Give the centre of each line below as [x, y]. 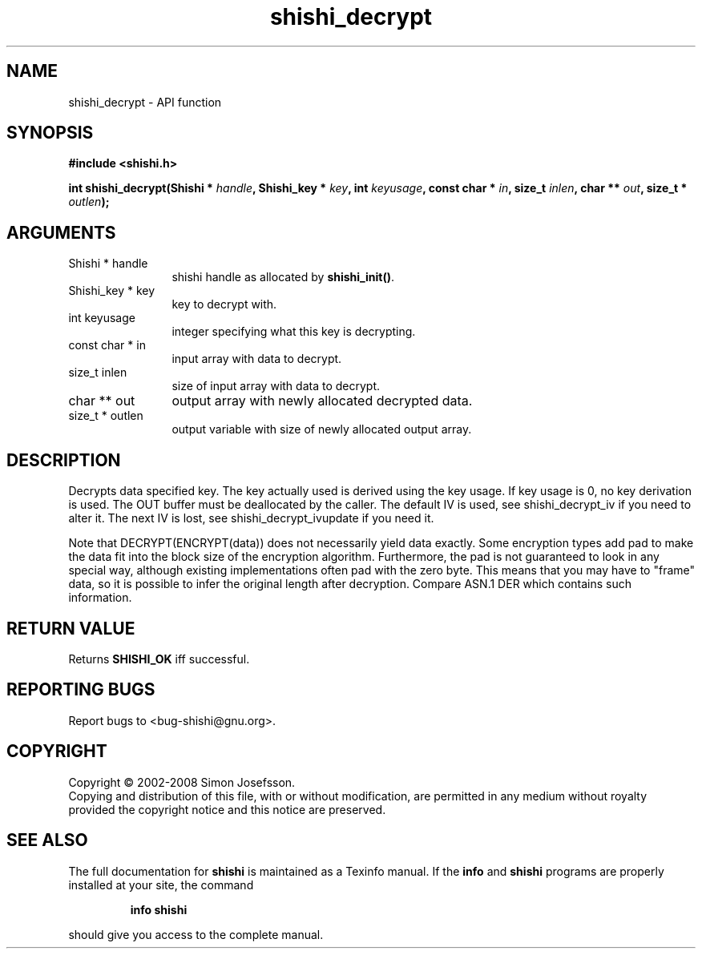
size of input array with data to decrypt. [276, 386]
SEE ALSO [47, 840]
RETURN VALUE [71, 628]
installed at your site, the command [161, 884]
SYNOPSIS [50, 133]
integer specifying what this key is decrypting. [294, 332]
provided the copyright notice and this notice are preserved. [227, 809]
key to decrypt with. [224, 304]
